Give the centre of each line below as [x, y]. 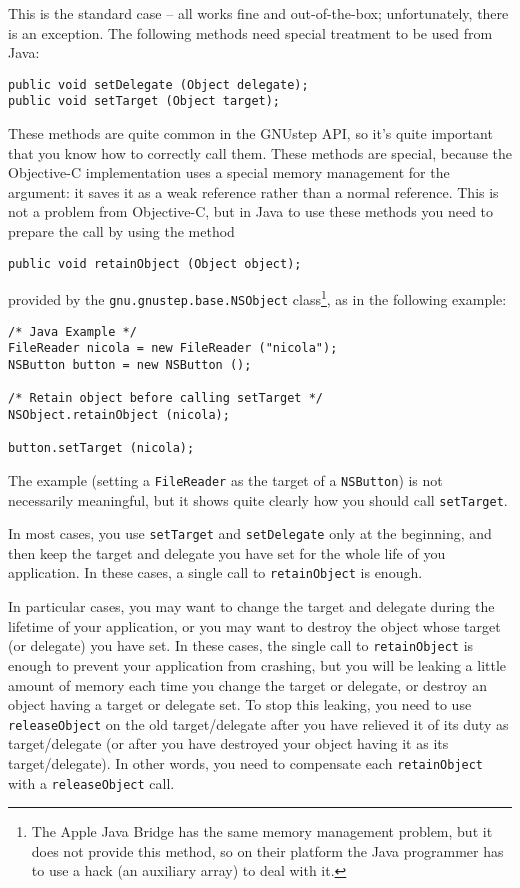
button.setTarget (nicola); [101, 448]
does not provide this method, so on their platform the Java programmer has [267, 850]
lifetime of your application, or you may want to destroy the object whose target [254, 625]
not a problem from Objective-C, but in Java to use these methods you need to [251, 211]
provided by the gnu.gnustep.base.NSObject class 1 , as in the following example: [257, 297]
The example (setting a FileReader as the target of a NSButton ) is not [225, 479]
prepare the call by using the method [121, 231]
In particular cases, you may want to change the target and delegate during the [251, 606]
